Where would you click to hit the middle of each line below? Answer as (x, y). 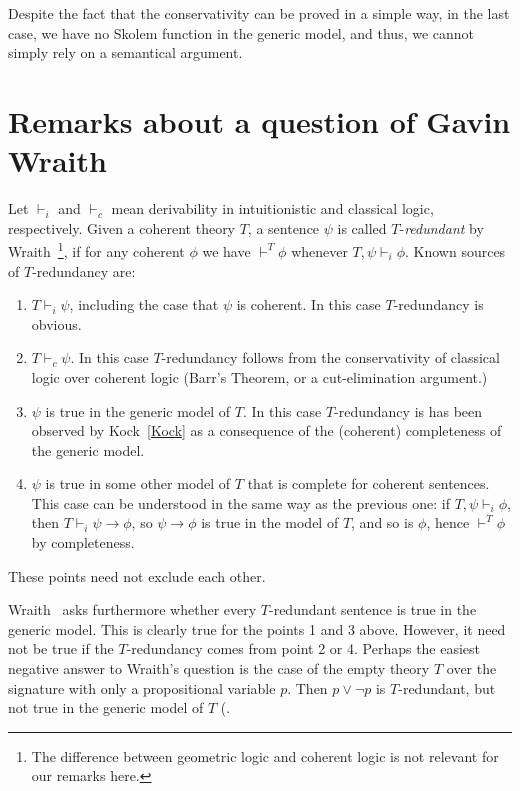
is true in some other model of (138, 483)
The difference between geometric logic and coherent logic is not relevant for (265, 755)
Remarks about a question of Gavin (259, 120)
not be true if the (61, 648)
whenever (319, 250)
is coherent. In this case (308, 304)
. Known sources (455, 250)
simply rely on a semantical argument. (125, 52)
